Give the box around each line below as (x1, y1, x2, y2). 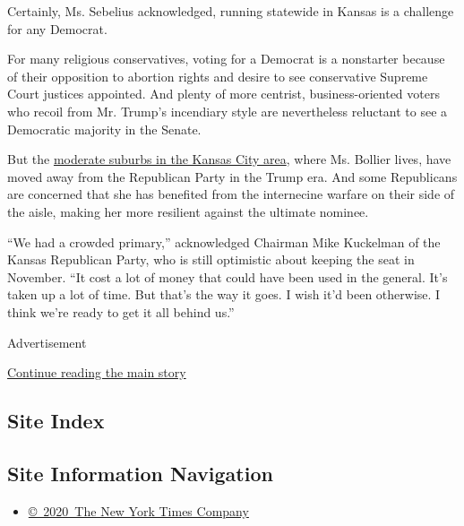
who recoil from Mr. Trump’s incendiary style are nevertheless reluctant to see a (7, 101, 448, 120)
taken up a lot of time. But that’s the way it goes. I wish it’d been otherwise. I (7, 285, 441, 304)
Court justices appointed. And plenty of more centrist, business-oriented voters (7, 84, 440, 103)
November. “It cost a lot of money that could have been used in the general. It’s (7, 267, 448, 286)
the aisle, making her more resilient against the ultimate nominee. (7, 202, 369, 220)
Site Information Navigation (7, 459, 273, 487)
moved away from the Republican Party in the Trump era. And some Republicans (7, 167, 458, 185)
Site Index (7, 407, 105, 435)
